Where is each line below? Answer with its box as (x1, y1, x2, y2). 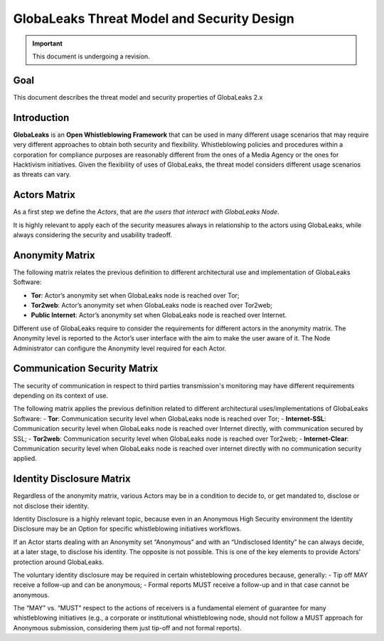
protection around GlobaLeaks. (13, 558, 105, 566)
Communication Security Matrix (13, 363, 159, 375)
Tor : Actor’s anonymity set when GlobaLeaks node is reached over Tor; (31, 291, 240, 299)
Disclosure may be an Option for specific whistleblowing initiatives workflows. (13, 524, 242, 533)
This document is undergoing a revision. (32, 52, 151, 61)
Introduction (13, 111, 70, 124)
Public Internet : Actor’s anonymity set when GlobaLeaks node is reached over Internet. (31, 311, 287, 320)
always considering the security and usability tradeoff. (13, 231, 173, 239)
